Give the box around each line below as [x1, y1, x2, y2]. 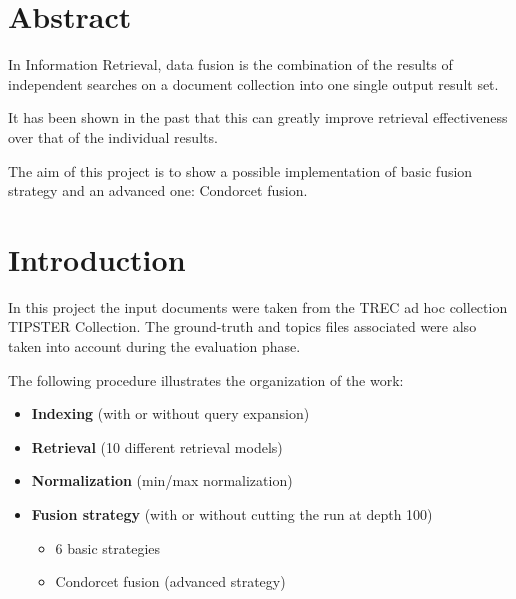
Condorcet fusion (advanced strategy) [55, 571, 286, 592]
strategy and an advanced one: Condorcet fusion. [8, 180, 308, 201]
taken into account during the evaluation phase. [8, 336, 301, 356]
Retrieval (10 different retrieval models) [31, 436, 283, 457]
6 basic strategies [55, 537, 161, 558]
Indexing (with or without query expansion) [31, 403, 310, 424]
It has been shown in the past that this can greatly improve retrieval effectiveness [8, 107, 508, 128]
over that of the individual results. [8, 126, 218, 147]
